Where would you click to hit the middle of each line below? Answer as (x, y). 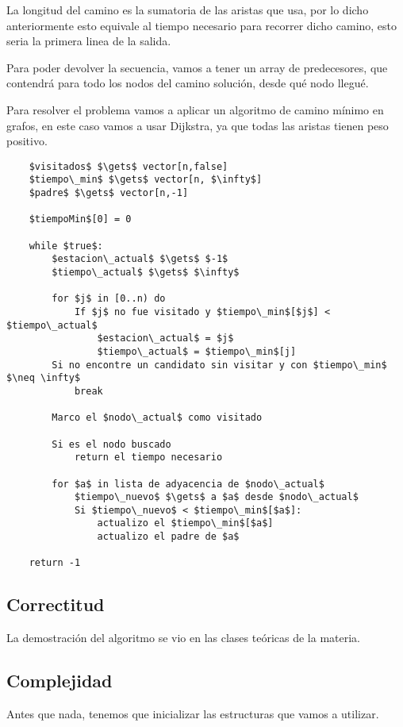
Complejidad (59, 681)
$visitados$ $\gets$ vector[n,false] (129, 166)
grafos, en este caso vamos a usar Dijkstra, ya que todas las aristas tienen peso (198, 125)
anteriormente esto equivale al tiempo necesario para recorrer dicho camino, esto (202, 25)
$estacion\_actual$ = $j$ (165, 338)
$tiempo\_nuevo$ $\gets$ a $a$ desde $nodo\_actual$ (216, 497)
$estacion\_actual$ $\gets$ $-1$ (140, 259)
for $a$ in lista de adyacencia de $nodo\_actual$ (188, 484)
